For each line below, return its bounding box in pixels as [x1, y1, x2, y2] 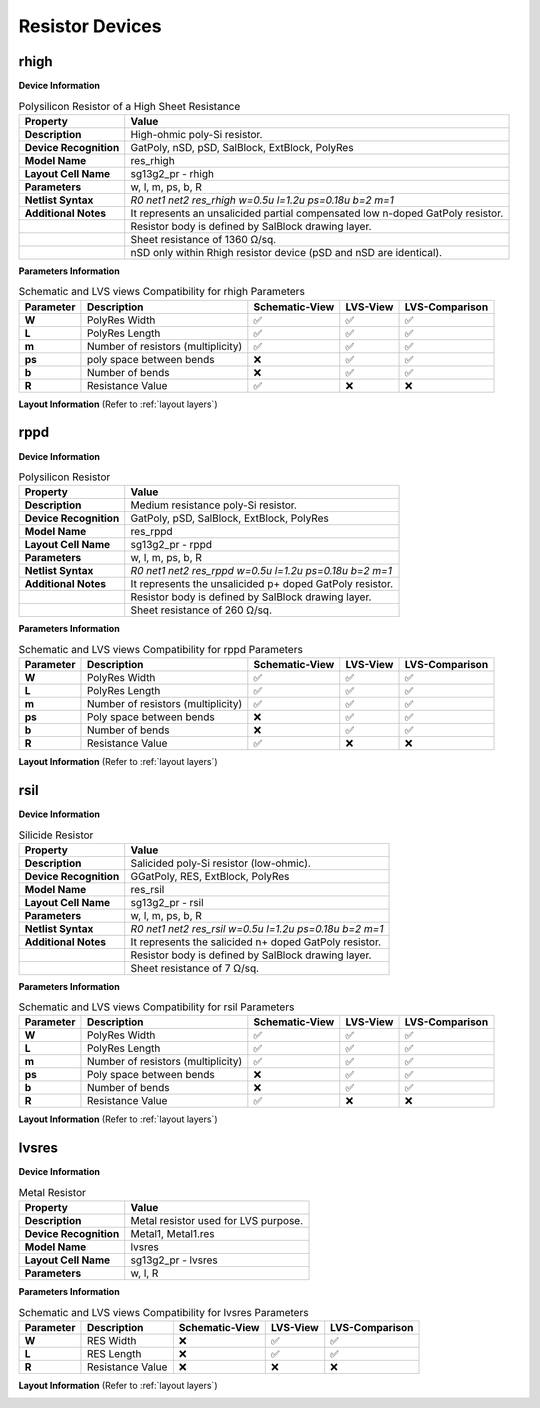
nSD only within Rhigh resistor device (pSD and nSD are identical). [130, 245, 443, 259]
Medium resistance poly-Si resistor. [130, 498, 297, 512]
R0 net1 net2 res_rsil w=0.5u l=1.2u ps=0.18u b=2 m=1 [130, 921, 384, 935]
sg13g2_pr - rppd [130, 538, 213, 552]
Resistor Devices [18, 15, 162, 37]
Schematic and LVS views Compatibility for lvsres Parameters [18, 1305, 309, 1319]
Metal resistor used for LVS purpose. [130, 1214, 304, 1228]
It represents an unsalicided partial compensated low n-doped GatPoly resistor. [130, 206, 504, 220]
